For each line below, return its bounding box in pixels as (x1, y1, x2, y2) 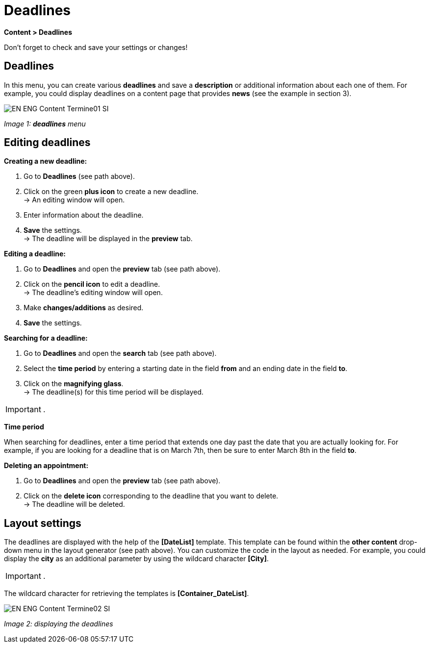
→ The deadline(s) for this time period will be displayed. (24, 388, 204, 397)
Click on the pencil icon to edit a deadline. (24, 280, 160, 289)
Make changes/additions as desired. (24, 303, 144, 312)
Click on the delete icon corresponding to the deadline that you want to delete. (24, 492, 278, 500)
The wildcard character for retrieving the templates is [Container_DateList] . (4, 589, 249, 598)
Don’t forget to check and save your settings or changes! (4, 43, 188, 51)
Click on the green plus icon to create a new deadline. (24, 187, 199, 196)
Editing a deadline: (4, 249, 66, 258)
